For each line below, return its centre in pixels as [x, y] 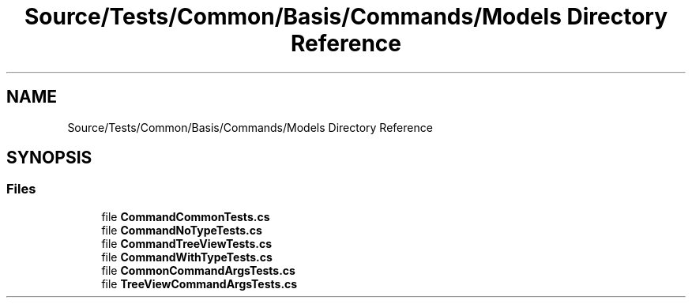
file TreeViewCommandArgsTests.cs [199, 283]
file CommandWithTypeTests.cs [187, 257]
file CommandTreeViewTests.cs [186, 243]
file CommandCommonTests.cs [186, 216]
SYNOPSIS [49, 158]
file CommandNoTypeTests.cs [182, 230]
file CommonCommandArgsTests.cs [198, 270]
